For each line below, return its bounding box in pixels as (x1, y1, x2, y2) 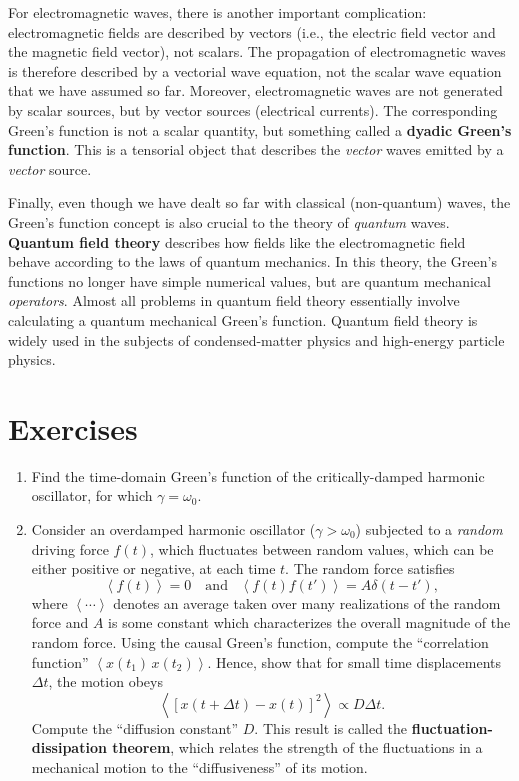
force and (31, 612, 89, 633)
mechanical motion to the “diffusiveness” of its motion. (31, 756, 368, 777)
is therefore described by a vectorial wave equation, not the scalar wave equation (8, 60, 502, 81)
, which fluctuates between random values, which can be (149, 538, 494, 559)
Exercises (8, 407, 138, 448)
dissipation (31, 737, 107, 758)
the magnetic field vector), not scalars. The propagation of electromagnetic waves (8, 41, 506, 62)
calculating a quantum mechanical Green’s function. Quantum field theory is (8, 309, 478, 330)
